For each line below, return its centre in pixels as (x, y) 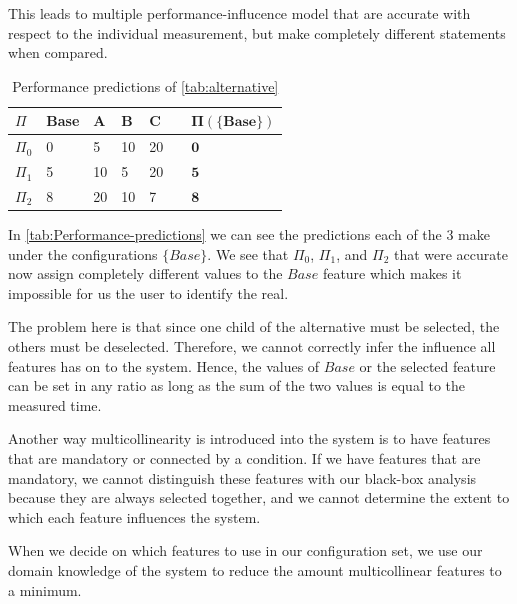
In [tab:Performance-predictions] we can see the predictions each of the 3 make (249, 234)
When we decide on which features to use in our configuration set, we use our (245, 550)
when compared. (58, 52)
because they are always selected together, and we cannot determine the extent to (259, 497)
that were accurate (450, 253)
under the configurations (83, 253)
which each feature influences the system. (134, 516)
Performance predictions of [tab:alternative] (145, 85)
